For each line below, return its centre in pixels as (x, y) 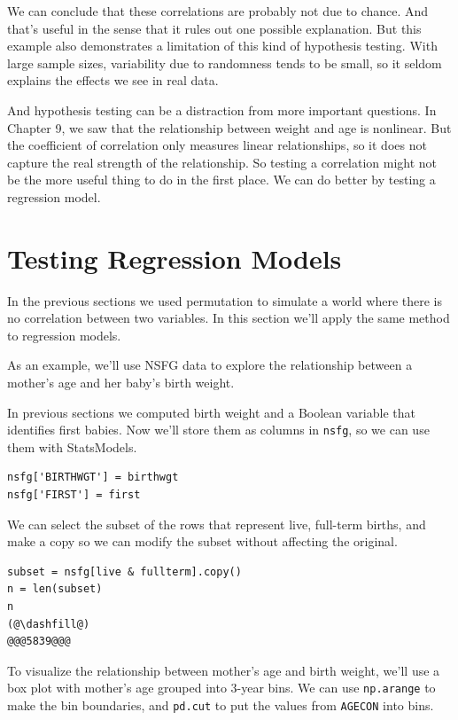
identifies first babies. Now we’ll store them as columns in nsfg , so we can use (218, 430)
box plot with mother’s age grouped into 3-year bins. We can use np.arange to (221, 688)
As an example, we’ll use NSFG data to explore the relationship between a (210, 365)
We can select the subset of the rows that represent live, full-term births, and (217, 524)
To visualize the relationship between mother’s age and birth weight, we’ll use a (224, 670)
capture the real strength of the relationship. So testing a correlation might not (222, 162)
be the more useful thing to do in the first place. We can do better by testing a (221, 180)
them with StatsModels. (72, 446)
